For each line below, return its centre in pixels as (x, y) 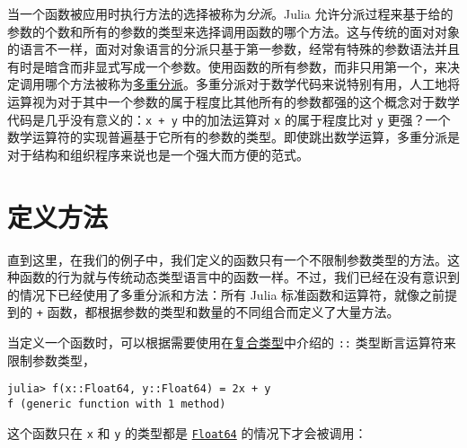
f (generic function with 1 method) (117, 404)
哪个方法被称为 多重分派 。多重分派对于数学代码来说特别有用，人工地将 (252, 84)
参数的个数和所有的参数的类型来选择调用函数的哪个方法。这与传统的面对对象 (233, 31)
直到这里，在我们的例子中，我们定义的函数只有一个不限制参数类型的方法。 (227, 259)
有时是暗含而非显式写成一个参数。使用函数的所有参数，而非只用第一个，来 (227, 66)
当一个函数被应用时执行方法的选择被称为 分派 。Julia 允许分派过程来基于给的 (230, 13)
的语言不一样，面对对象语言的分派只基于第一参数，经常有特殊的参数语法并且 (233, 49)
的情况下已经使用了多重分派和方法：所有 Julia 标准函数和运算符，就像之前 (226, 294)
